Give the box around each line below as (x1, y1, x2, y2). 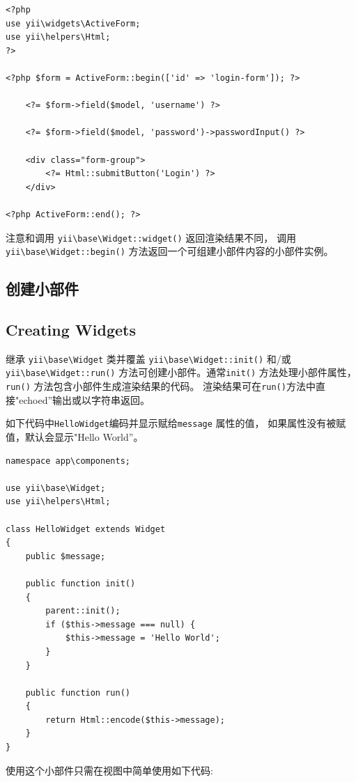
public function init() (25, 578, 136, 588)
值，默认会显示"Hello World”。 (6, 430, 144, 444)
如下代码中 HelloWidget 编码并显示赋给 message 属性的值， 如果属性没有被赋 (6, 416, 346, 430)
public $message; (25, 551, 106, 561)
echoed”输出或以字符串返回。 (19, 392, 150, 407)
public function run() (25, 687, 130, 698)
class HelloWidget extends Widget (6, 524, 166, 534)
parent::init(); (45, 606, 121, 616)
